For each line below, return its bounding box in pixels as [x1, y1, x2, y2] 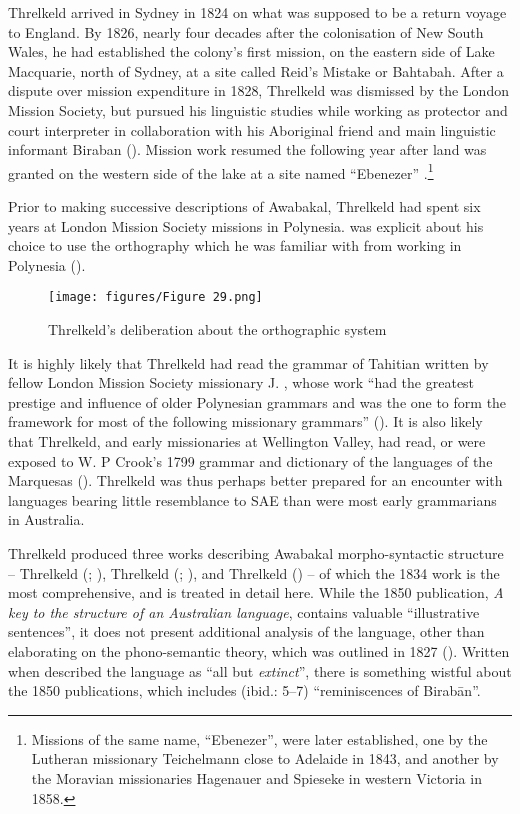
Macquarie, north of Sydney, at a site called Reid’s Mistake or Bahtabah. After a [8, 60, 504, 81]
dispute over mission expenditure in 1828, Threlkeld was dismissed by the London [8, 80, 509, 101]
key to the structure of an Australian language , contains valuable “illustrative [8, 601, 480, 622]
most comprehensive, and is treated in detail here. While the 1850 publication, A [8, 582, 504, 603]
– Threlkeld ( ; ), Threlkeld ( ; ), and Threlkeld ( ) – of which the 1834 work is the [8, 562, 500, 583]
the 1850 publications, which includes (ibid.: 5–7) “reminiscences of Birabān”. [8, 680, 481, 701]
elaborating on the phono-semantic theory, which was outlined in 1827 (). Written [8, 640, 510, 661]
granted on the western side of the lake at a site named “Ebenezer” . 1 [8, 159, 434, 183]
